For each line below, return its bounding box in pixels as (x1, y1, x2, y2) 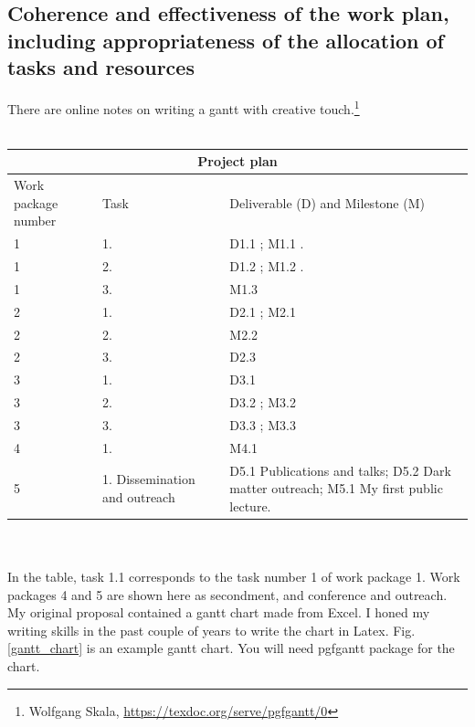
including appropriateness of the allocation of (7, 26, 444, 54)
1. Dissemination (101, 469, 195, 489)
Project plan (197, 152, 278, 171)
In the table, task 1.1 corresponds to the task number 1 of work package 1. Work (7, 567, 460, 586)
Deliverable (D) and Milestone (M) (229, 193, 425, 212)
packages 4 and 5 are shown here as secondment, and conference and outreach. (7, 585, 448, 604)
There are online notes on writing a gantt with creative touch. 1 (7, 96, 360, 118)
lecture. (229, 496, 271, 515)
